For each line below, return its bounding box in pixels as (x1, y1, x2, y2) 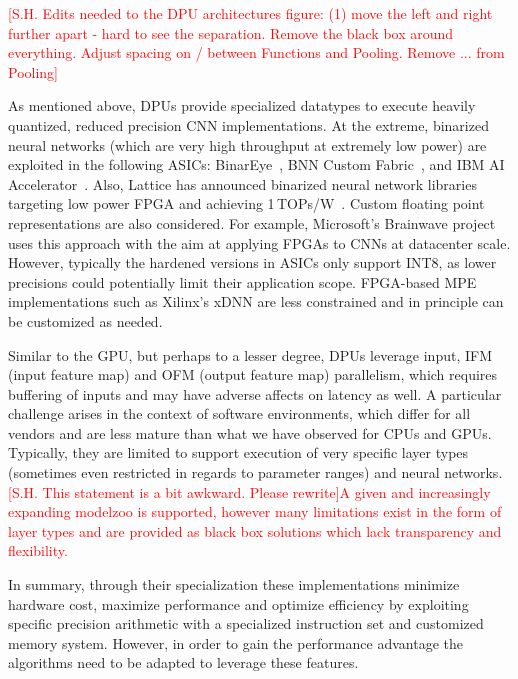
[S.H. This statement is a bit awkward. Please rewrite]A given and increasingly (8, 481, 491, 502)
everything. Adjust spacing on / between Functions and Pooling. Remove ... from (8, 42, 505, 63)
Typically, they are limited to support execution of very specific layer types (8, 442, 469, 463)
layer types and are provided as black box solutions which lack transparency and (8, 520, 502, 541)
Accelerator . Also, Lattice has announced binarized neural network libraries (8, 173, 477, 194)
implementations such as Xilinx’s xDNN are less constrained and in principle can (8, 291, 504, 312)
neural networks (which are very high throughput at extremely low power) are (8, 134, 487, 155)
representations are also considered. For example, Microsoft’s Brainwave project (8, 212, 496, 233)
